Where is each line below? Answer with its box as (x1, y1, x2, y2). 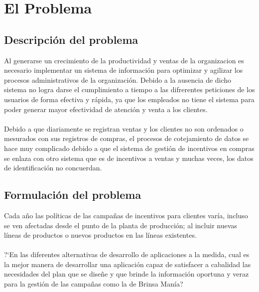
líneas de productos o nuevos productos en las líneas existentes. (4, 230, 197, 240)
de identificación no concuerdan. (4, 162, 102, 173)
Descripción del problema (4, 31, 138, 47)
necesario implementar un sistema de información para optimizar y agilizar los (4, 65, 243, 75)
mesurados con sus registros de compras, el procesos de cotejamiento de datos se (4, 133, 249, 144)
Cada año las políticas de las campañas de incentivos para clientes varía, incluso (4, 210, 248, 220)
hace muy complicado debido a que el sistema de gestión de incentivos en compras (4, 143, 255, 153)
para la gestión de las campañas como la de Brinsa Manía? (4, 279, 183, 289)
